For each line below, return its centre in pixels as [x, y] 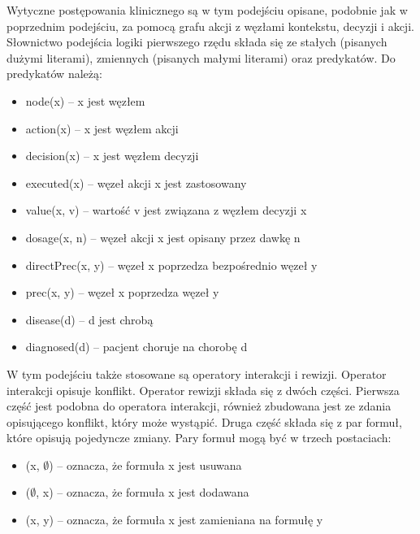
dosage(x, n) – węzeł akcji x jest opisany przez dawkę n [163, 237]
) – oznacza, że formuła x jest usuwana [145, 465]
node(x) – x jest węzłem [85, 100]
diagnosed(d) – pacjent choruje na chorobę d [136, 347]
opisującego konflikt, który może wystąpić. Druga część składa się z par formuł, [204, 421]
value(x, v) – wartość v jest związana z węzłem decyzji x [166, 210]
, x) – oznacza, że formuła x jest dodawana [143, 492]
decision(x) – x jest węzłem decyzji [112, 156]
